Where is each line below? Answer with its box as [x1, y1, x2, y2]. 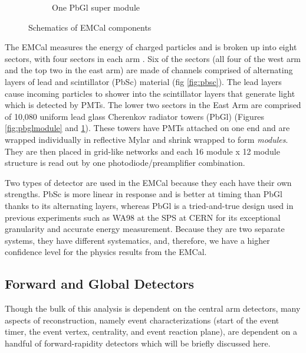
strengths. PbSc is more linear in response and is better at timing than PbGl [5, 188, 282, 200]
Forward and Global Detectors [5, 274, 195, 293]
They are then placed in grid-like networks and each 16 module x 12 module [5, 145, 280, 157]
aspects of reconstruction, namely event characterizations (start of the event [5, 313, 279, 326]
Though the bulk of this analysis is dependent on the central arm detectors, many [5, 302, 301, 315]
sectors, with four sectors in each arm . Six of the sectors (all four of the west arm [5, 52, 301, 64]
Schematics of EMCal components [28, 21, 152, 33]
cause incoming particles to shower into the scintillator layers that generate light [5, 87, 295, 99]
